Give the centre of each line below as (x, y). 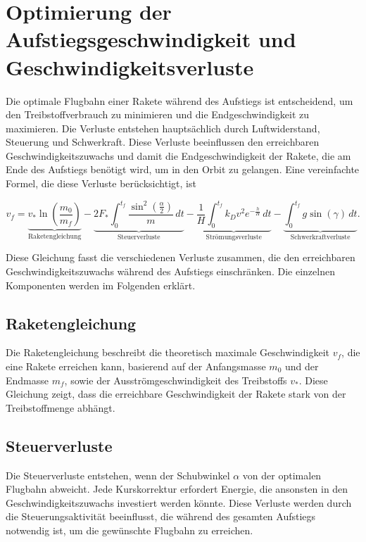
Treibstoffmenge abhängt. (61, 407)
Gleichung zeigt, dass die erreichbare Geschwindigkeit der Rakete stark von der (176, 394)
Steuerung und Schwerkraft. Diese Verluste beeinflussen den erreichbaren (163, 142)
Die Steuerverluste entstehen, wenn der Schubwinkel (118, 475)
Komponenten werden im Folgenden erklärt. (101, 285)
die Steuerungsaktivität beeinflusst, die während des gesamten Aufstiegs (161, 516)
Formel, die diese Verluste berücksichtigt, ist (101, 183)
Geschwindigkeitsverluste (130, 67)
